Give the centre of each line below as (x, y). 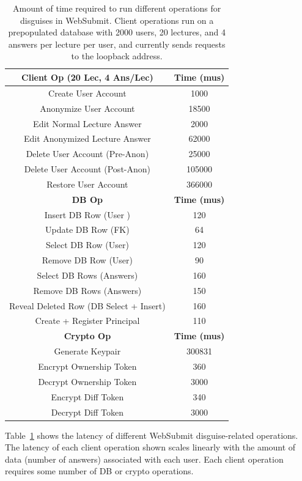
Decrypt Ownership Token (87, 381)
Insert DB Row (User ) (87, 214)
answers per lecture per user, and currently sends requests (117, 44)
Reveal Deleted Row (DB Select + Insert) (87, 305)
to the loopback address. (117, 56)
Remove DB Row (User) (87, 260)
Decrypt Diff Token (87, 412)
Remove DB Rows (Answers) (87, 290)
